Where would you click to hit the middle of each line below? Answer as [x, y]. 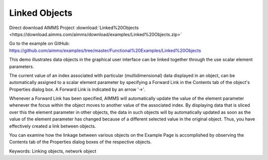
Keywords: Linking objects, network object [53, 151]
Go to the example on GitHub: [39, 43]
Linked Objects [41, 13]
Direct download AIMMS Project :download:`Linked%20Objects [74, 28]
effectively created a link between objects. [53, 126]
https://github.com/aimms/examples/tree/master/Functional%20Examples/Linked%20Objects [105, 50]
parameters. [22, 66]
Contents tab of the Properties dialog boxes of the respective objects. [80, 142]
